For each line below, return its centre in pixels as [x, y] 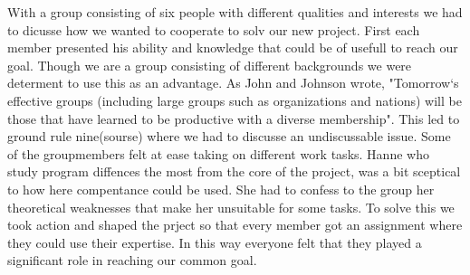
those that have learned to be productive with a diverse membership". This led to [234, 118]
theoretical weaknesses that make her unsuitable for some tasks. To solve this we [231, 207]
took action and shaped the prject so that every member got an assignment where [235, 225]
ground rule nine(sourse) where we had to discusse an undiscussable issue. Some [229, 136]
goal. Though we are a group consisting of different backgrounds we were [210, 65]
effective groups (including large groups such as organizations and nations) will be [235, 100]
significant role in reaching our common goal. [132, 260]
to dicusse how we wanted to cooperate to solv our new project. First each [214, 29]
